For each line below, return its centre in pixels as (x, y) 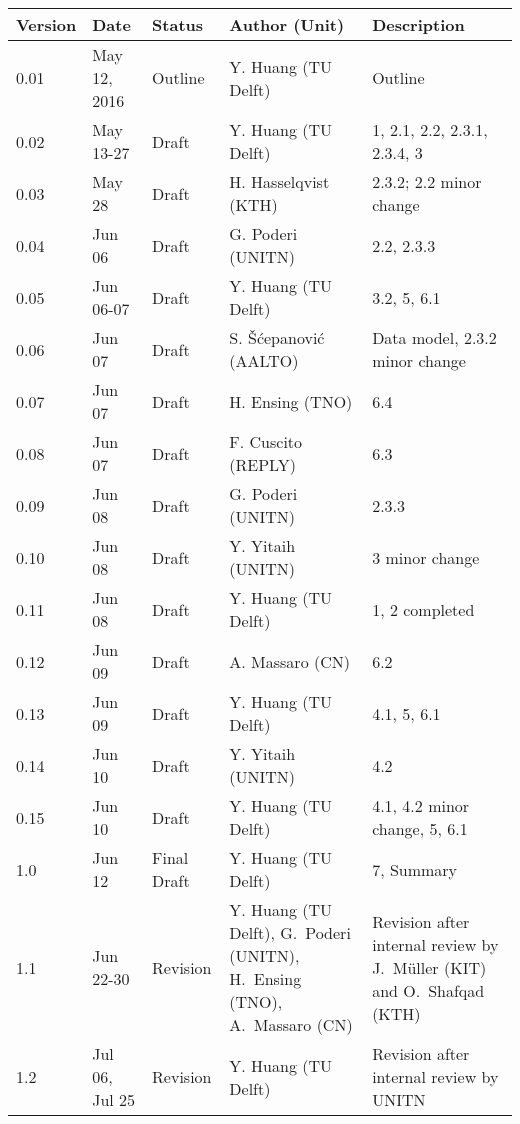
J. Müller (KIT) (429, 967)
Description (418, 24)
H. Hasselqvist (279, 181)
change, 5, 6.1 (420, 828)
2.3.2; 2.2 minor (427, 181)
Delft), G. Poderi (290, 932)
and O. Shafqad (428, 990)
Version (46, 24)
